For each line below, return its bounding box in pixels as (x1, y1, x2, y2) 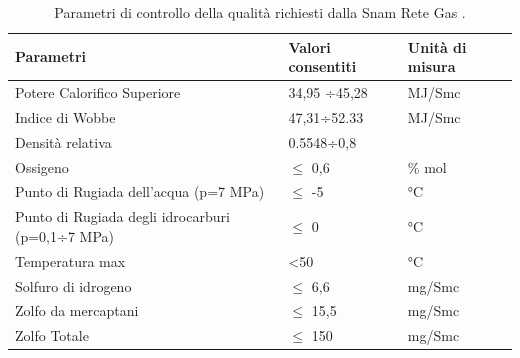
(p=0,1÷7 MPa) (15, 225, 114, 246)
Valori (288, 36, 331, 57)
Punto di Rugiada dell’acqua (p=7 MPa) (15, 181, 265, 202)
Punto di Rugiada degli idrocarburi (15, 206, 230, 227)
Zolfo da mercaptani (15, 300, 139, 321)
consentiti (288, 56, 357, 77)
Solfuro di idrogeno (15, 275, 132, 296)
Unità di (407, 36, 467, 57)
